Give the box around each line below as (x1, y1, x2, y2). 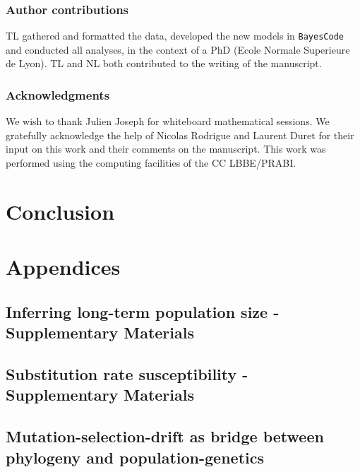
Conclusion (6, 196, 115, 225)
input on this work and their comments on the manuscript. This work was (6, 141, 326, 156)
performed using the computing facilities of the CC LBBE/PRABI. (6, 155, 296, 170)
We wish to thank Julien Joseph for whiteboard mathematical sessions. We (6, 114, 330, 129)
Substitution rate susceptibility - (6, 362, 248, 384)
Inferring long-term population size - (6, 300, 280, 322)
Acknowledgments (6, 85, 110, 103)
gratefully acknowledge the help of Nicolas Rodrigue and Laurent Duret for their (6, 127, 354, 142)
